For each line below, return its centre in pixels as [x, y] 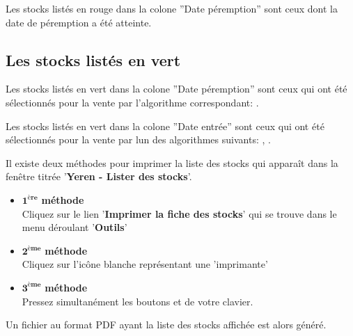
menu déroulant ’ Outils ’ [74, 227]
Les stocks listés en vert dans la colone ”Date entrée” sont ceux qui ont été [165, 126]
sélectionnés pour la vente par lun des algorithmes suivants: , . [138, 139]
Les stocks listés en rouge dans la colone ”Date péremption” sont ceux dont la [172, 8]
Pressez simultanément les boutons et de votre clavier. [138, 301]
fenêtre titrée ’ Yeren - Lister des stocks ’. [99, 176]
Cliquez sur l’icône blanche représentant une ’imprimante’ [145, 264]
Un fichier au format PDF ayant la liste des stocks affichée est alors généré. [166, 325]
